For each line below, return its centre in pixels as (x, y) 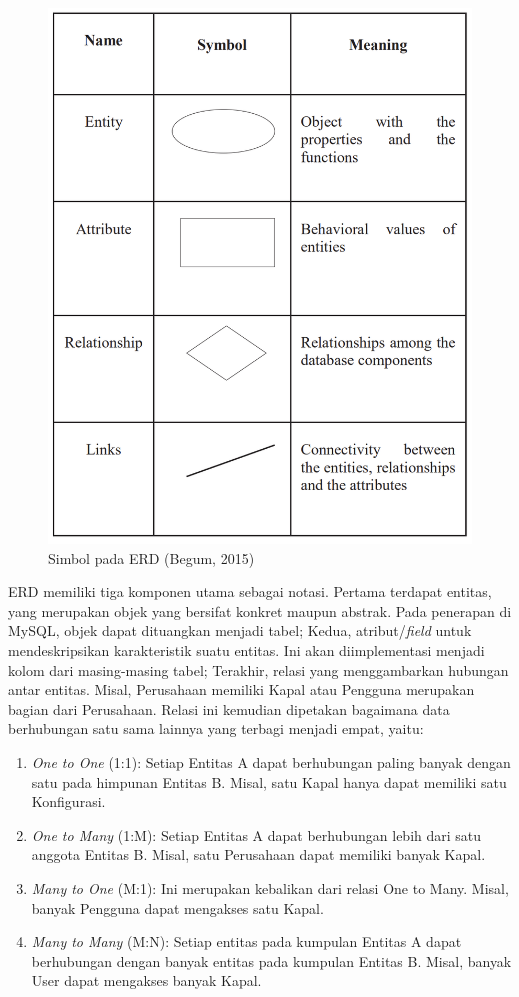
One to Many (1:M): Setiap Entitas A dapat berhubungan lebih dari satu (256, 834)
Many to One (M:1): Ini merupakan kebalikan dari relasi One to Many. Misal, (270, 887)
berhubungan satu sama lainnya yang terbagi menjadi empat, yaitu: (216, 728)
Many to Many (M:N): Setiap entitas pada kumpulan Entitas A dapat (246, 941)
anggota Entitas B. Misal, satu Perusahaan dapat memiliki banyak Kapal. (258, 854)
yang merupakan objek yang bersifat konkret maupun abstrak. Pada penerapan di (260, 610)
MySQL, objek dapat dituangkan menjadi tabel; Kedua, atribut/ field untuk (240, 630)
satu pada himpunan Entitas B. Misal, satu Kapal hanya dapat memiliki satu (269, 781)
